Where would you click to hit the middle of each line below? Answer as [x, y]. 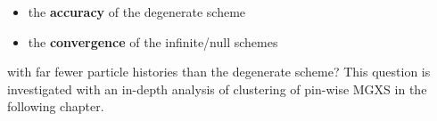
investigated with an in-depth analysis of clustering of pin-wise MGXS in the [217, 89]
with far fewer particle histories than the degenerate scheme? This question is [219, 72]
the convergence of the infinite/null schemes [153, 41]
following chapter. [56, 106]
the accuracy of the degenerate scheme [137, 12]
